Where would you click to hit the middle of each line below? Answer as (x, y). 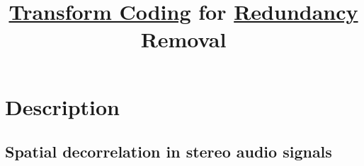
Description (63, 106)
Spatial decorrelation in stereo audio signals (169, 152)
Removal (183, 39)
